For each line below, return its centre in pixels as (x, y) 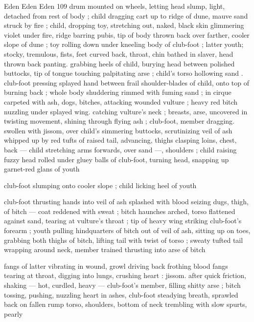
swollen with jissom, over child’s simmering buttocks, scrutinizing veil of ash (118, 130)
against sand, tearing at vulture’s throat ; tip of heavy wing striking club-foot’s (123, 221)
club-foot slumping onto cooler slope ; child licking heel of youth (100, 185)
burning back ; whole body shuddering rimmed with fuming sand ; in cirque (118, 92)
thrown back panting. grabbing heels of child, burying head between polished (119, 63)
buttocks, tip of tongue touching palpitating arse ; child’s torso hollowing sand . (124, 73)
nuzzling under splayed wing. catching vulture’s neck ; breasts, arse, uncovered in (126, 111)
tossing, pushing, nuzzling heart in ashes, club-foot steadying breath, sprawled (121, 294)
